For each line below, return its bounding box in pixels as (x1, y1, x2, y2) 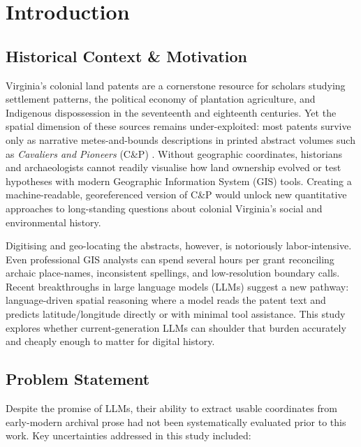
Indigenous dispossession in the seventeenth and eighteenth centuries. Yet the (6, 105, 337, 119)
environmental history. (6, 214, 101, 229)
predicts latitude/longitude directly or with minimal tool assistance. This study (6, 307, 346, 321)
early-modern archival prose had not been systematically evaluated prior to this (6, 414, 346, 429)
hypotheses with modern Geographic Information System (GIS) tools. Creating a (6, 173, 352, 188)
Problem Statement (6, 368, 150, 390)
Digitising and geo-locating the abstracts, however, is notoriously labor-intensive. (6, 238, 352, 253)
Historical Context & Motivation (6, 45, 247, 66)
